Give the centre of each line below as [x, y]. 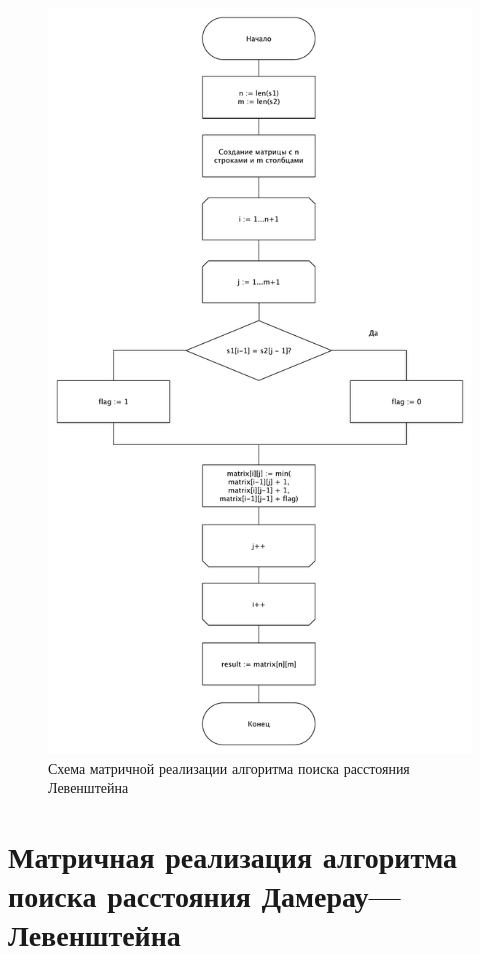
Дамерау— [331, 895]
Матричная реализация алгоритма [233, 855]
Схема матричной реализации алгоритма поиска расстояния [229, 767]
